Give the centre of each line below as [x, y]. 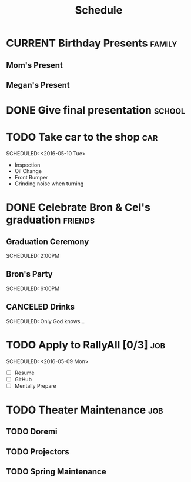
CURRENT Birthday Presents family [92, 43]
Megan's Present [38, 85]
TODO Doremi [32, 432]
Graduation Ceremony [48, 242]
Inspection [27, 165]
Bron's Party [29, 274]
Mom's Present [35, 65]
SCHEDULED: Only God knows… [46, 321]
